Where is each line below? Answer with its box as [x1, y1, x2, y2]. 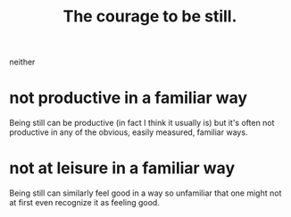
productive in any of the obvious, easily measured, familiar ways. [9, 127, 248, 138]
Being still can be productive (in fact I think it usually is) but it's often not [9, 118, 275, 129]
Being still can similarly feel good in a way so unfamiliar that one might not [9, 188, 282, 198]
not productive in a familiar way [9, 88, 248, 108]
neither [9, 56, 36, 68]
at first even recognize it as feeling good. [9, 197, 161, 208]
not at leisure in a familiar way [9, 158, 235, 179]
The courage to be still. [62, 6, 237, 27]
